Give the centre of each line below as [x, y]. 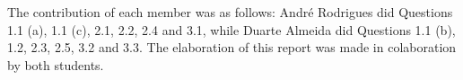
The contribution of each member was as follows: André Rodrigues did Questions [230, 12]
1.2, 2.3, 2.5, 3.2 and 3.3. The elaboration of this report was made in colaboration [232, 47]
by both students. [56, 64]
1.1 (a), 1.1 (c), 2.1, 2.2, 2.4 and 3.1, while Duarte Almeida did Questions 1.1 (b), [231, 29]
